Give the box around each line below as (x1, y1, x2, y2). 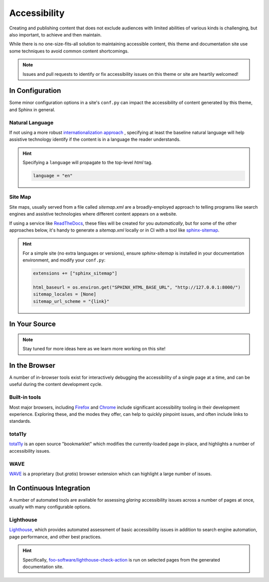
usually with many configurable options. (9, 504, 92, 510)
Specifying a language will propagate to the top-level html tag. (22, 160, 153, 166)
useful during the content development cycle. (9, 381, 103, 387)
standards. (9, 418, 31, 424)
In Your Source (9, 320, 56, 328)
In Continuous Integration (9, 484, 91, 492)
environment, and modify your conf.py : (22, 257, 106, 263)
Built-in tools (9, 394, 41, 401)
